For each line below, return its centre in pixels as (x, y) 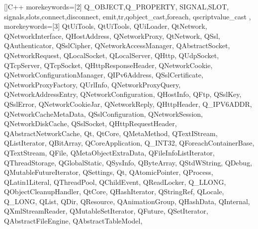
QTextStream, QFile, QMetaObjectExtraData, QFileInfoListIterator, (109, 152)
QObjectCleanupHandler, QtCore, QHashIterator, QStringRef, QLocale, (114, 191)
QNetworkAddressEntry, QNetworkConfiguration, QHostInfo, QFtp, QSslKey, (123, 94)
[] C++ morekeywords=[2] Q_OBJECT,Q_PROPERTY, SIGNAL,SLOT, (117, 6)
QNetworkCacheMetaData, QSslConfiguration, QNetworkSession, (103, 114)
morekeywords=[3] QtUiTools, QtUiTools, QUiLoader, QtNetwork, (106, 26)
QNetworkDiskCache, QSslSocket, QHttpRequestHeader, (90, 123)
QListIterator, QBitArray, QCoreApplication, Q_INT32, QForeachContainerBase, (129, 143)
